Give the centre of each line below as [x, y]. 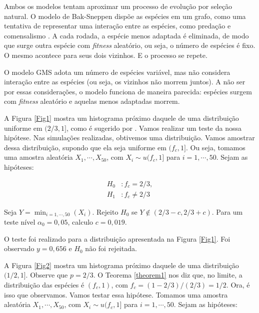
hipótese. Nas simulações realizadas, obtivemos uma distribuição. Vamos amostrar [129, 138]
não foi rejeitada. [111, 248]
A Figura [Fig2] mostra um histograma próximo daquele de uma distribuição [121, 265]
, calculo [80, 222]
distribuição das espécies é [44, 284]
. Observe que [47, 275]
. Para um [227, 211]
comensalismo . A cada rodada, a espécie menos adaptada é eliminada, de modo [126, 35]
